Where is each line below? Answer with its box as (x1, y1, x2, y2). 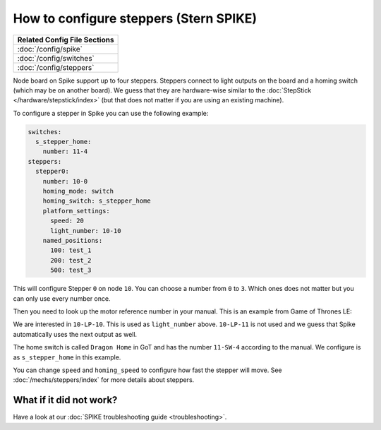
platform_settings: (42, 207, 111, 215)
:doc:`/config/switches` (17, 53, 95, 63)
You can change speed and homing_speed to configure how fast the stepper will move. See (13, 366, 282, 374)
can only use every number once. (13, 294, 111, 303)
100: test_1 (50, 246, 92, 254)
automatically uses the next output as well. (13, 330, 138, 338)
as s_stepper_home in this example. (13, 353, 121, 362)
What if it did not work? (13, 394, 118, 406)
